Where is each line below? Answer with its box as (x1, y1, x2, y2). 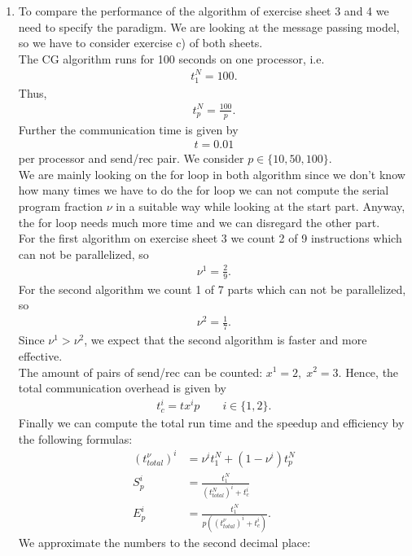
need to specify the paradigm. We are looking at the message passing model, (18, 18, 400, 35)
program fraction (18, 198, 103, 215)
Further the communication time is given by (18, 120, 239, 138)
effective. (18, 347, 63, 364)
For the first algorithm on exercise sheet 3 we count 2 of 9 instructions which (18, 230, 402, 247)
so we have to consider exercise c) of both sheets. (18, 34, 263, 51)
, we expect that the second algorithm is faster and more (84, 331, 367, 348)
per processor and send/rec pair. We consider (18, 150, 244, 167)
